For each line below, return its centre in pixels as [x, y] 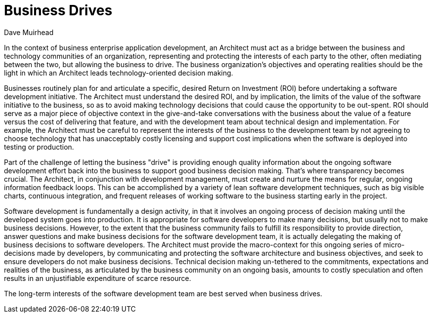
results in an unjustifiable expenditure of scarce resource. [98, 278]
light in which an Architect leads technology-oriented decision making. [119, 73]
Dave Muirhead [29, 32]
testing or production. [39, 147]
